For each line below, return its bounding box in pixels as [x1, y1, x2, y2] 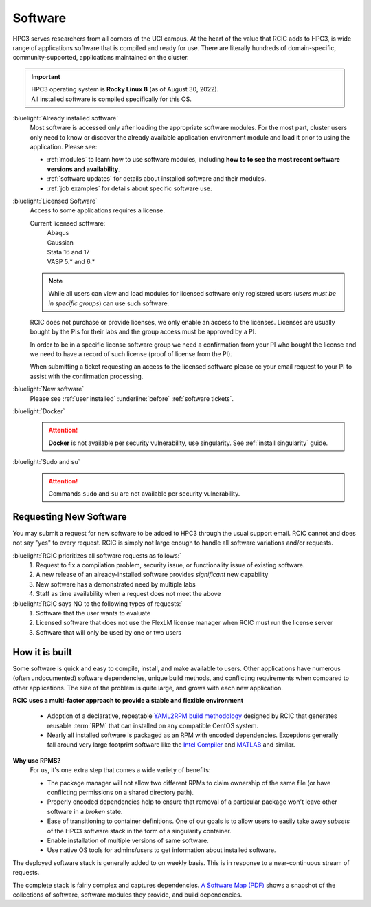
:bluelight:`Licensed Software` [12, 197, 98, 206]
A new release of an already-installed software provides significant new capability [36, 571, 269, 579]
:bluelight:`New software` [12, 385, 85, 393]
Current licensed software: [30, 219, 106, 227]
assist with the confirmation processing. [30, 372, 144, 380]
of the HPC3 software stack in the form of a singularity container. [47, 827, 232, 835]
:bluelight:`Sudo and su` [12, 458, 80, 466]
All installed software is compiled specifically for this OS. [31, 95, 192, 103]
